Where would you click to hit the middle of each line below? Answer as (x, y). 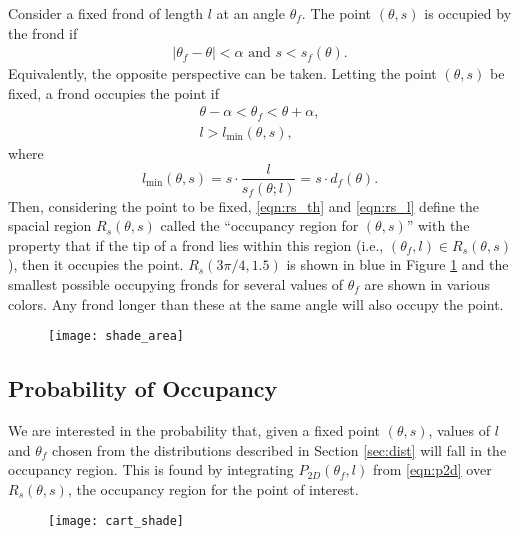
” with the (438, 225)
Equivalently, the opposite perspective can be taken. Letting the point (222, 73)
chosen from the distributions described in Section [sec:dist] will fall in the (279, 449)
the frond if (43, 32)
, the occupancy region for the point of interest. (213, 488)
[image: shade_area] (116, 336)
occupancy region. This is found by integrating (151, 469)
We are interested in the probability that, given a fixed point (194, 430)
